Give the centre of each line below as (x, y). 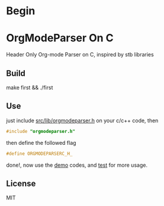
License (21, 183)
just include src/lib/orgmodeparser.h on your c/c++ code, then (82, 121)
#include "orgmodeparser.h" (41, 131)
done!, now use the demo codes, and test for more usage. (77, 165)
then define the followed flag (41, 142)
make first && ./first (30, 87)
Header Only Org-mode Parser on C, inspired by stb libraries (80, 55)
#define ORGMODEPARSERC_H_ (39, 153)
